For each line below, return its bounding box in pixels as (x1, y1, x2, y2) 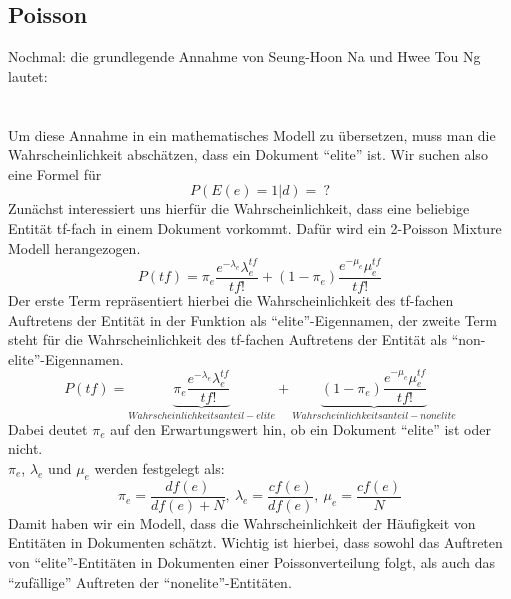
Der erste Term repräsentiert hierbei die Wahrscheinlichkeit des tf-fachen (8, 290, 454, 311)
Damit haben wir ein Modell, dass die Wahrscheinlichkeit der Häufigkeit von (8, 512, 476, 533)
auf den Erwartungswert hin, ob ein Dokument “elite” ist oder (110, 418, 491, 439)
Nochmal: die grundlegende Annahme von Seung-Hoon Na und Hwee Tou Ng (8, 46, 481, 67)
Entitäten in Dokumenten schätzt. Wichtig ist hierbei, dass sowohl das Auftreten (8, 532, 503, 553)
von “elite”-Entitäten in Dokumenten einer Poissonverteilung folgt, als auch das (8, 552, 496, 572)
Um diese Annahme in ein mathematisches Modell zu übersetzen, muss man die (8, 124, 496, 145)
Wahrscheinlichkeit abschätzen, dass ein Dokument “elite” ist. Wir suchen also (8, 144, 488, 165)
